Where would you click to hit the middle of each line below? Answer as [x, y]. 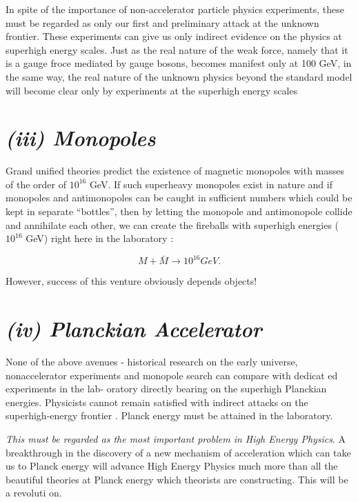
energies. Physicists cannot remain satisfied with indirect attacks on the [157, 402]
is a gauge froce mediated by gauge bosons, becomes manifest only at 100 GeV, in [179, 63]
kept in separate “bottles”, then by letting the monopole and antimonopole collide [179, 211]
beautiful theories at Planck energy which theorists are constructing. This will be [177, 479]
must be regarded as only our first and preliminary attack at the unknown [162, 22]
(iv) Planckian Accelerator [134, 329]
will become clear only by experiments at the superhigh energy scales [152, 90]
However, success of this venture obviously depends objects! [131, 281]
